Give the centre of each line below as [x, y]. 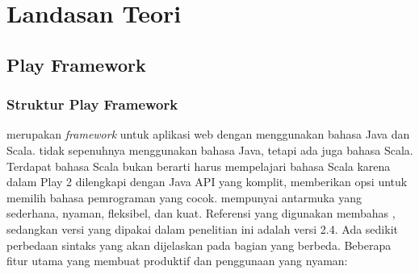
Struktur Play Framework [92, 104]
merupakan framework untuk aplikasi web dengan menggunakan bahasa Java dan [208, 134]
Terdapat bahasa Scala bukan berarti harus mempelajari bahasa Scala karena [199, 166]
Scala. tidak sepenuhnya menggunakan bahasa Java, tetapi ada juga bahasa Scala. [210, 149]
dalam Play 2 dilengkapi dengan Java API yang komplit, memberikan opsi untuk [207, 182]
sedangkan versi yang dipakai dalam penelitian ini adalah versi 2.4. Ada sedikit [202, 228]
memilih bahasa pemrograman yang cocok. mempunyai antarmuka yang [184, 197]
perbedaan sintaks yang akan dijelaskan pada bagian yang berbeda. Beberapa [199, 245]
